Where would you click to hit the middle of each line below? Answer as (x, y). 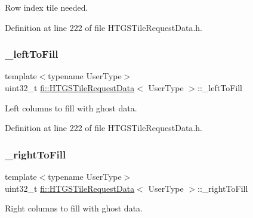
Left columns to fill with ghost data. (71, 108)
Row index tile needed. (47, 7)
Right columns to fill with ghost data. (74, 208)
